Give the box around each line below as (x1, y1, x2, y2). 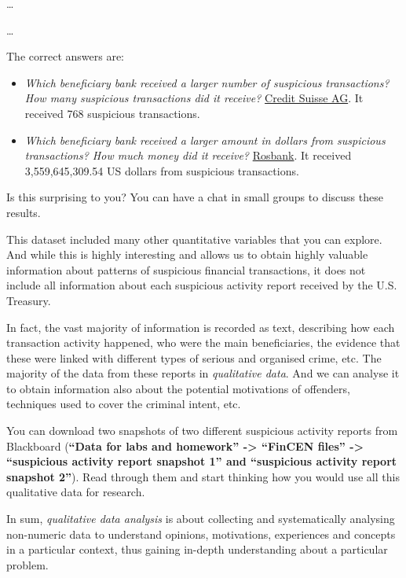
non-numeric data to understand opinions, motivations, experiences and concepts (6, 525, 396, 542)
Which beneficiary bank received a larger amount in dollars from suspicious (24, 131, 386, 148)
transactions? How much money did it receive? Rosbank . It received (24, 147, 352, 164)
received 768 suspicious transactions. (24, 105, 200, 121)
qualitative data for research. (6, 484, 145, 500)
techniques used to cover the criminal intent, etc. (6, 396, 241, 412)
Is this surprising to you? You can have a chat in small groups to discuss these (6, 189, 383, 205)
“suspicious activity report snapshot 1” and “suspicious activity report (6, 453, 397, 469)
